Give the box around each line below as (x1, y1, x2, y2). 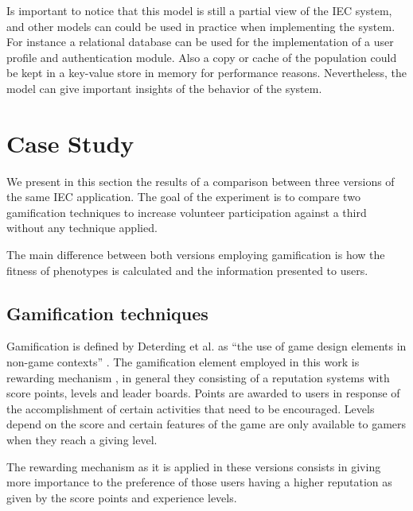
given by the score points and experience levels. (6, 489, 237, 505)
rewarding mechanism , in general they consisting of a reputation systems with (6, 369, 390, 385)
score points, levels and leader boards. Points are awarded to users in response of (6, 385, 400, 401)
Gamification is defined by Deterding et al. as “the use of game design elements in (6, 338, 407, 354)
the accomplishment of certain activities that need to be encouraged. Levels (6, 400, 375, 416)
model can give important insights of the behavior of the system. (6, 79, 322, 96)
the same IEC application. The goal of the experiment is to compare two (6, 188, 360, 205)
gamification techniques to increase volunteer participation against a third (6, 203, 367, 220)
